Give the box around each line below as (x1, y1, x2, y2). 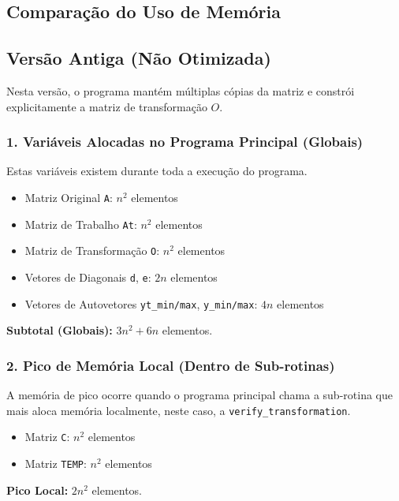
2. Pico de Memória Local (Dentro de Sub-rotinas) (6, 355, 335, 375)
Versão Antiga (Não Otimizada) (6, 46, 271, 70)
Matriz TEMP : (24, 454, 87, 471)
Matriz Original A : (24, 189, 113, 205)
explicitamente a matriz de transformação (6, 98, 207, 114)
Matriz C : (24, 428, 70, 445)
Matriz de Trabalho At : (24, 215, 137, 232)
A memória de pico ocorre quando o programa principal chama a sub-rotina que (6, 387, 393, 403)
